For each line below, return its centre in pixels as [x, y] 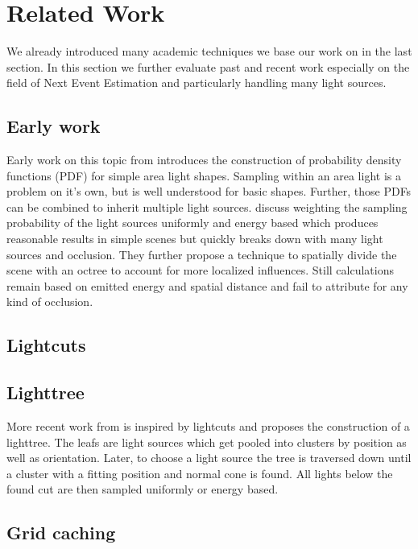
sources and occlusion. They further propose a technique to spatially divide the [202, 254]
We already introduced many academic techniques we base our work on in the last [209, 51]
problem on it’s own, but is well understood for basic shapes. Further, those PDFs [209, 191]
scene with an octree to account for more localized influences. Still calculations [200, 270]
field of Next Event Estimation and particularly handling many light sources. [197, 83]
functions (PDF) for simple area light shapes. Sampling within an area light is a [204, 175]
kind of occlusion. [50, 301]
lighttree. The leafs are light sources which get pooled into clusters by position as [207, 442]
